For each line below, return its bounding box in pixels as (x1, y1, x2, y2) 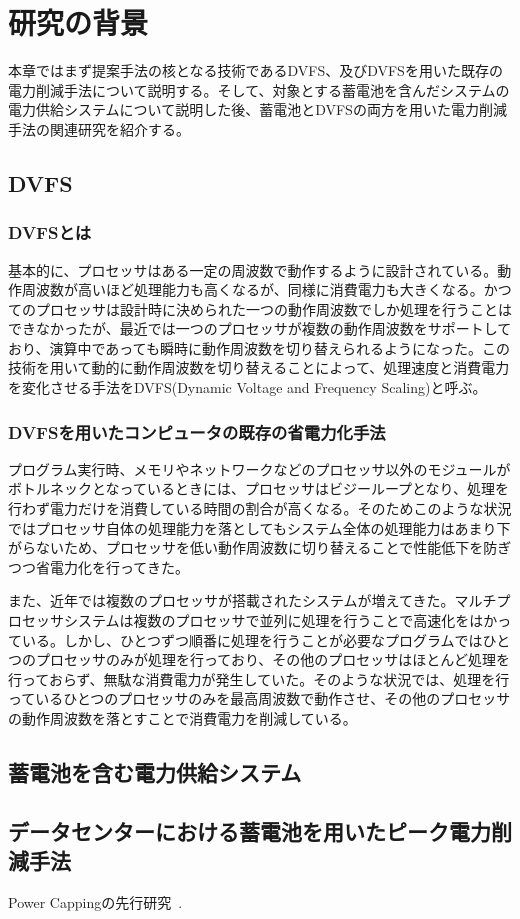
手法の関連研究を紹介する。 (8, 118, 190, 139)
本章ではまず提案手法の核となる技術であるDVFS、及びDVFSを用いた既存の (8, 60, 503, 81)
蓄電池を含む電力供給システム (8, 756, 302, 787)
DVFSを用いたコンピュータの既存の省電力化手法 (8, 419, 386, 444)
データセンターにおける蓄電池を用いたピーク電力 (8, 815, 491, 846)
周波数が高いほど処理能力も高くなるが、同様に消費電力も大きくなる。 (21, 279, 484, 300)
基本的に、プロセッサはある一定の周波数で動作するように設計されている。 (8, 259, 498, 280)
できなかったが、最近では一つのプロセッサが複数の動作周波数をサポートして (8, 318, 512, 339)
